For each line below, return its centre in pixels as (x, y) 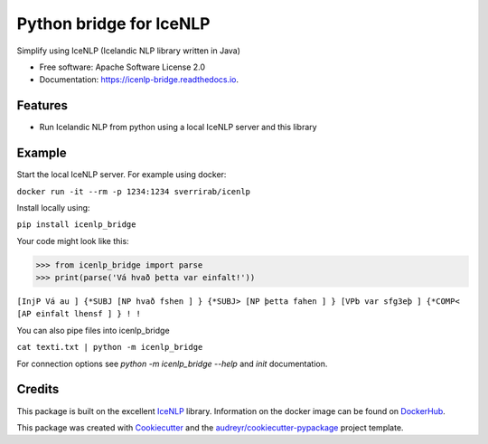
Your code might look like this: (73, 241)
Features (42, 105)
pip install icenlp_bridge (76, 225)
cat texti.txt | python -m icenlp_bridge (110, 347)
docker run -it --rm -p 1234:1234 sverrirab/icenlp (134, 191)
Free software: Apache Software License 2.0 (122, 67)
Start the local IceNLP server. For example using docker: (122, 175)
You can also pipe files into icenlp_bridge (94, 330)
